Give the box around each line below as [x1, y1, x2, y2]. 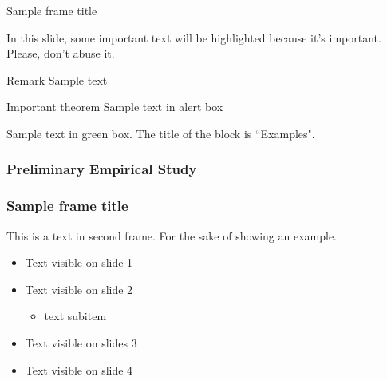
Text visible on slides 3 [25, 335, 137, 351]
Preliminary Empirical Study [6, 159, 197, 179]
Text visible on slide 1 [25, 254, 133, 271]
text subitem [44, 308, 107, 324]
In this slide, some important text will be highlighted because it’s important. [6, 29, 381, 46]
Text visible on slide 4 [25, 361, 133, 378]
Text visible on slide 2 [25, 280, 133, 297]
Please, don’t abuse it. [6, 45, 115, 62]
